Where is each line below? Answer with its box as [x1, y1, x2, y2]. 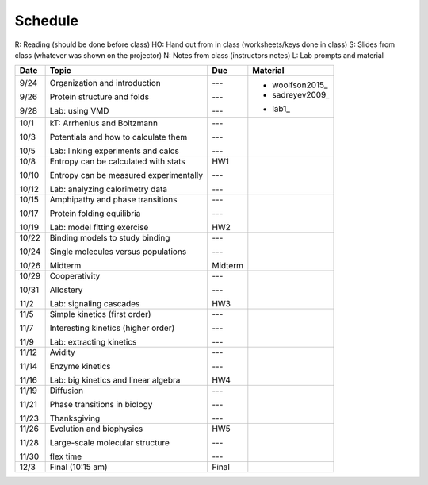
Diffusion [49, 385, 83, 396]
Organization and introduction [49, 78, 162, 89]
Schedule [14, 12, 79, 29]
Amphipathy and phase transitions [49, 194, 178, 206]
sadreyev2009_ [272, 90, 330, 101]
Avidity [49, 347, 75, 358]
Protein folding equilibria [49, 208, 141, 219]
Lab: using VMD [49, 106, 109, 117]
